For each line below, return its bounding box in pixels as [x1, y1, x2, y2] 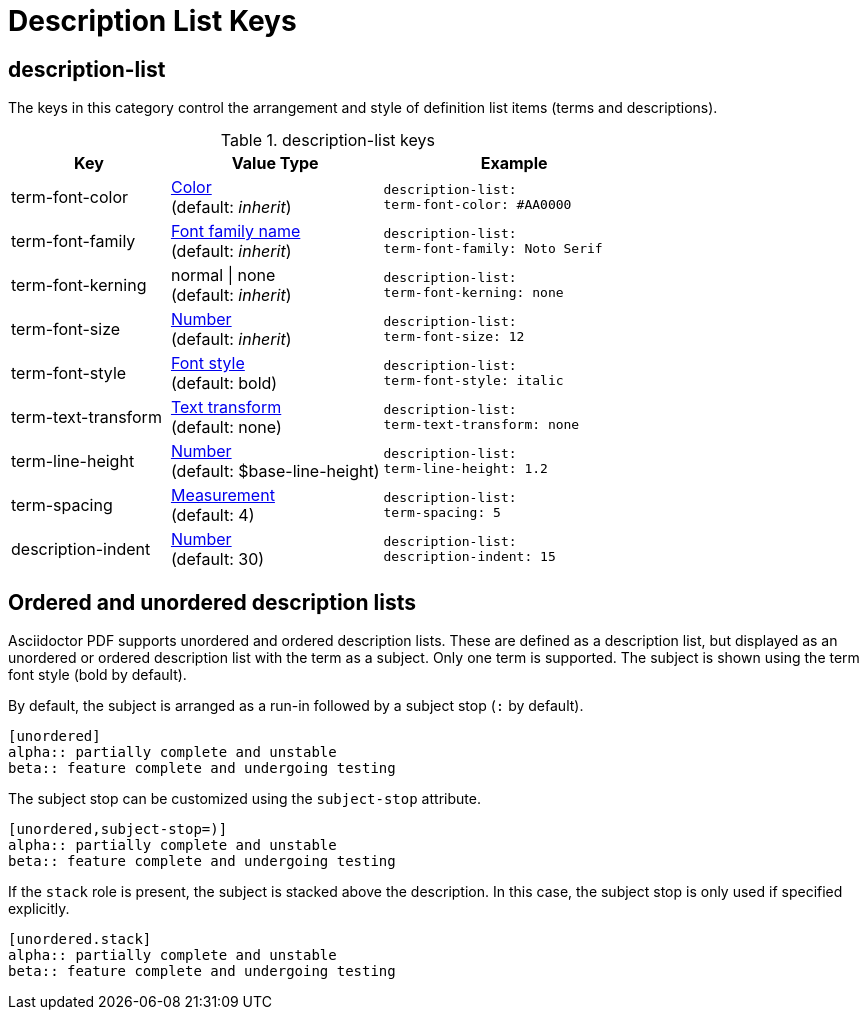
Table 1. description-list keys [220, 130, 435, 151]
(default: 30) [170, 549, 265, 570]
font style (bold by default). [8, 666, 187, 684]
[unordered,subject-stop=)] [8, 821, 228, 838]
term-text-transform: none [383, 417, 580, 433]
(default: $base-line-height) [170, 461, 380, 482]
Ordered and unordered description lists [8, 589, 416, 615]
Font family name [170, 221, 301, 242]
